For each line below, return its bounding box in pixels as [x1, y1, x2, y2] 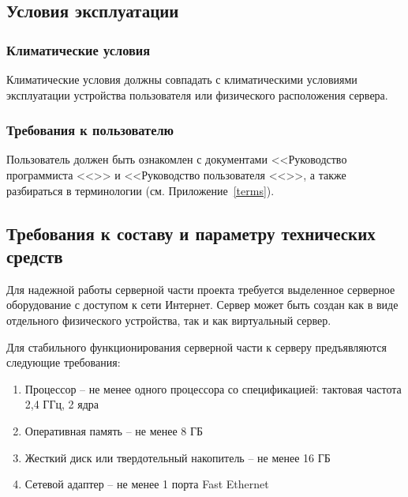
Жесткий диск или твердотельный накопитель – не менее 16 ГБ [24, 449, 331, 465]
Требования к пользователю [6, 120, 174, 140]
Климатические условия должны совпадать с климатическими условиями [6, 71, 357, 87]
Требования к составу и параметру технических [6, 220, 376, 245]
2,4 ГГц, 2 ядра [24, 396, 99, 412]
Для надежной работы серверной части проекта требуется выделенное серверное [6, 281, 395, 297]
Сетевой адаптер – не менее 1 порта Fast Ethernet [24, 476, 269, 492]
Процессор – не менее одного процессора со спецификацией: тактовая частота [24, 380, 402, 397]
